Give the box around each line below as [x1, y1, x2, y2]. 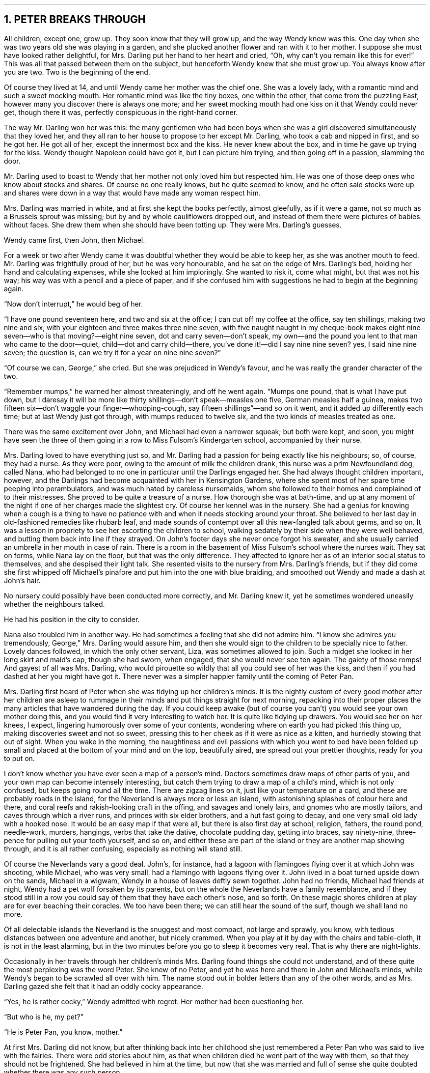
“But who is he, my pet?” [4, 1012, 83, 1021]
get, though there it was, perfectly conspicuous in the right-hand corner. [4, 108, 238, 116]
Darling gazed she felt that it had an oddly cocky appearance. [4, 982, 203, 990]
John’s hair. [4, 576, 41, 585]
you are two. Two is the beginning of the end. [4, 67, 150, 76]
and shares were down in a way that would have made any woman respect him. [4, 188, 261, 197]
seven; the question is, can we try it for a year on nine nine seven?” [4, 348, 221, 357]
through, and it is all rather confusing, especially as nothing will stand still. [4, 844, 242, 853]
